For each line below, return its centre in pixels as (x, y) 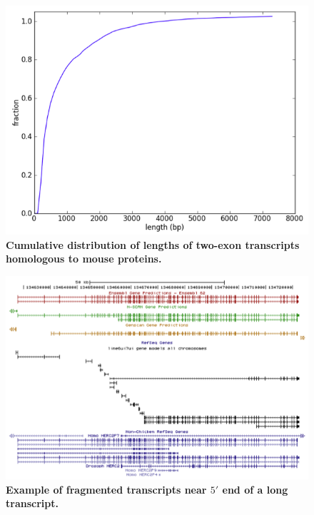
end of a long (255, 489)
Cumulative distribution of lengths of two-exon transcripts (153, 244)
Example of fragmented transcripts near (106, 489)
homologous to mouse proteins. (84, 259)
